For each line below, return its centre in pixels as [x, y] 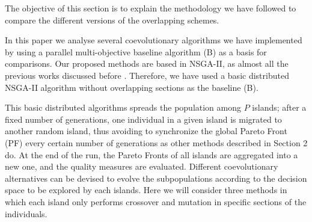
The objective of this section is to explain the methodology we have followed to [151, 8]
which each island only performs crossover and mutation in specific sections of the [156, 201]
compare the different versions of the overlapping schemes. [112, 20]
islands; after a [279, 107]
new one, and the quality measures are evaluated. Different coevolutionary [142, 166]
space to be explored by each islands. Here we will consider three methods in [146, 190]
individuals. [26, 213]
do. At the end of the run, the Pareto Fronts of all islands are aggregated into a [151, 154]
